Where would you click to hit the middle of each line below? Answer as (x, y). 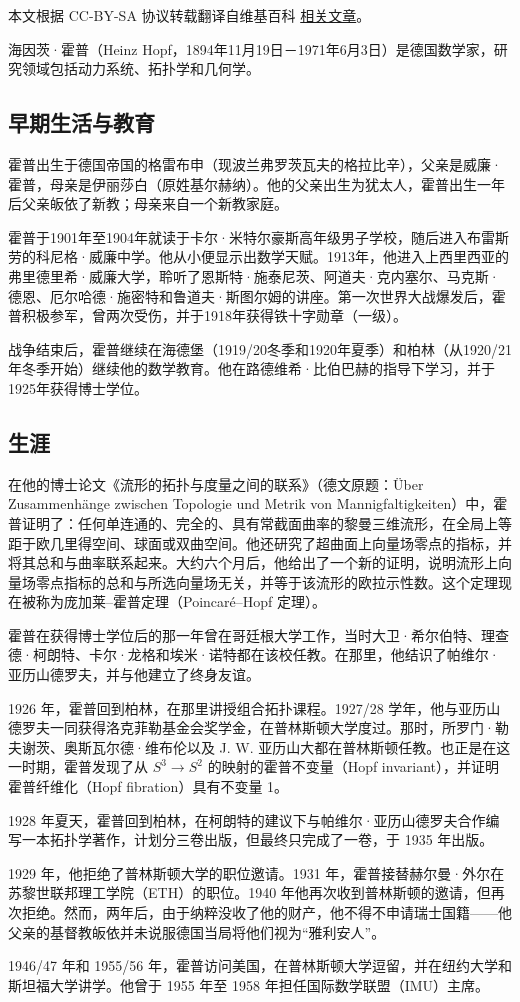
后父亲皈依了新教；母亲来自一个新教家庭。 (148, 203)
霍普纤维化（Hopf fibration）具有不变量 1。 (148, 786)
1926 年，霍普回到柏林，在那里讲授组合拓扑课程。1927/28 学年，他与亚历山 (254, 707)
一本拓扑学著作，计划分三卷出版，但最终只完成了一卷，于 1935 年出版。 (257, 839)
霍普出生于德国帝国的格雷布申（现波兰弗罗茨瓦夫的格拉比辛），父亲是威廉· (255, 163)
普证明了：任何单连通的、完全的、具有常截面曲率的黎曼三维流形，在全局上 (253, 522)
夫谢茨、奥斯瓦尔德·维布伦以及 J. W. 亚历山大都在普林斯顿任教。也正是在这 (259, 746)
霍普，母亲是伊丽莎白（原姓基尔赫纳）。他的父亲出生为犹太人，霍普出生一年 (256, 183)
